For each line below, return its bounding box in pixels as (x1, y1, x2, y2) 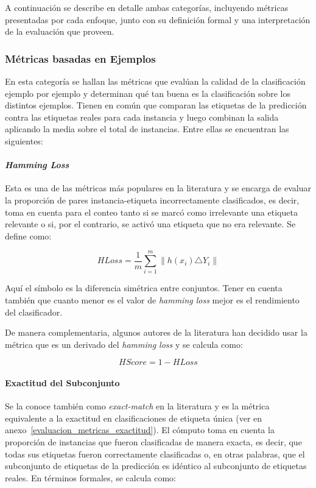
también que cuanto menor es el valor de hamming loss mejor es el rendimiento (5, 294, 300, 306)
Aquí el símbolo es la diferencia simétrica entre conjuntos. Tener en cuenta (5, 281, 283, 294)
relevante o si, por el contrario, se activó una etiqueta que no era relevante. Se (5, 217, 296, 230)
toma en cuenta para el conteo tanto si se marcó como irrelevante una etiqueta (5, 205, 298, 218)
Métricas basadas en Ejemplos (5, 51, 156, 66)
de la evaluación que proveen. (5, 25, 114, 38)
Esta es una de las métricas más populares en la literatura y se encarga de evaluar (5, 182, 311, 194)
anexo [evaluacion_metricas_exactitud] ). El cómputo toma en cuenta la (5, 423, 275, 436)
